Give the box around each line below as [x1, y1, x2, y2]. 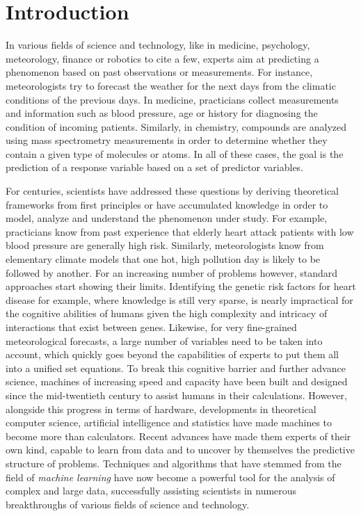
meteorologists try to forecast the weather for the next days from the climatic [6, 78, 336, 92]
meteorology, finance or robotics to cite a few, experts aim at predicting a [6, 51, 319, 65]
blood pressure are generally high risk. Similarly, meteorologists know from [6, 238, 324, 252]
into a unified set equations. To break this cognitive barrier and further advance [6, 360, 346, 375]
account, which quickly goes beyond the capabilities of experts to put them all [6, 347, 339, 362]
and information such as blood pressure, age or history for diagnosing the [6, 106, 318, 120]
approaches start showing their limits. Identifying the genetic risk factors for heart [6, 279, 356, 293]
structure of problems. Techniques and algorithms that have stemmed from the [6, 455, 342, 470]
